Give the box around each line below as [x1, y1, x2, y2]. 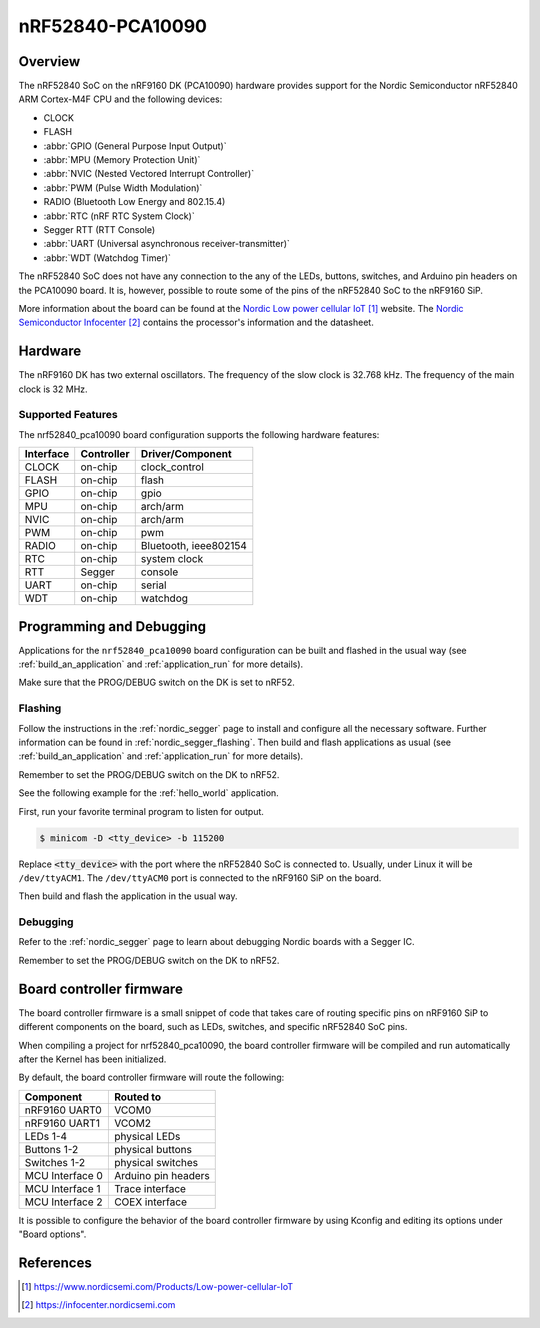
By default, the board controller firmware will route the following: [18, 1071, 285, 1084]
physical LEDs [113, 1129, 181, 1143]
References [18, 1254, 92, 1271]
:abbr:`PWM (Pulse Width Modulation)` [43, 181, 203, 194]
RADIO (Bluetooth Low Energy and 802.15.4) [43, 196, 226, 208]
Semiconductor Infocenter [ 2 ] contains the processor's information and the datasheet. [18, 316, 374, 329]
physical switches [113, 1155, 199, 1169]
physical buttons [113, 1142, 192, 1156]
